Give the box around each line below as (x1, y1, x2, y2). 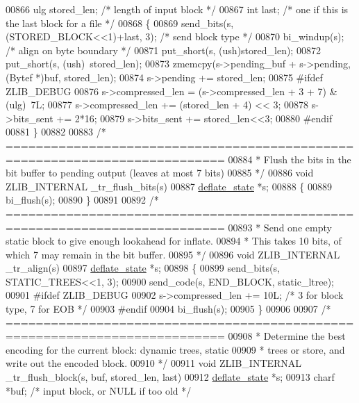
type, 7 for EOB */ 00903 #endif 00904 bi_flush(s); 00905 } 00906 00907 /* (6, 302, 331, 316)
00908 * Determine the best (228, 329, 346, 343)
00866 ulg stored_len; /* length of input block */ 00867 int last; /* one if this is (6, 2, 349, 16)
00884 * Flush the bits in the (228, 151, 351, 166)
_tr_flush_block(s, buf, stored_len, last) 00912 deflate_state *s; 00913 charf (6, 370, 335, 384)
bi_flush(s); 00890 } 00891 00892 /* (6, 192, 159, 207)
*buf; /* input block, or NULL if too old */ (6, 383, 192, 397)
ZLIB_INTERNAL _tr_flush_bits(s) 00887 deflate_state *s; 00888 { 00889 (6, 179, 332, 193)
